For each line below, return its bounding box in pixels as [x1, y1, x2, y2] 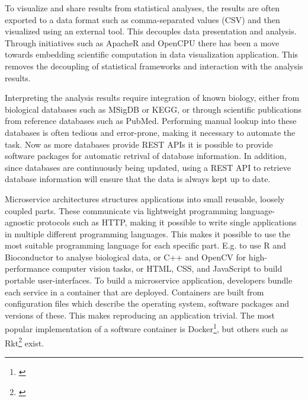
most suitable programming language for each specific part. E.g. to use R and [5, 239, 286, 252]
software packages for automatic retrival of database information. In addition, [5, 149, 287, 162]
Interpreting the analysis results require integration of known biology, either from [5, 91, 300, 104]
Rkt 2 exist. [5, 335, 44, 349]
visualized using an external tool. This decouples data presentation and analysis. [5, 25, 297, 37]
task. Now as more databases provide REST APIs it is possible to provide [5, 138, 273, 150]
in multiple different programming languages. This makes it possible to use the [5, 227, 291, 240]
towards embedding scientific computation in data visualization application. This [5, 48, 299, 61]
